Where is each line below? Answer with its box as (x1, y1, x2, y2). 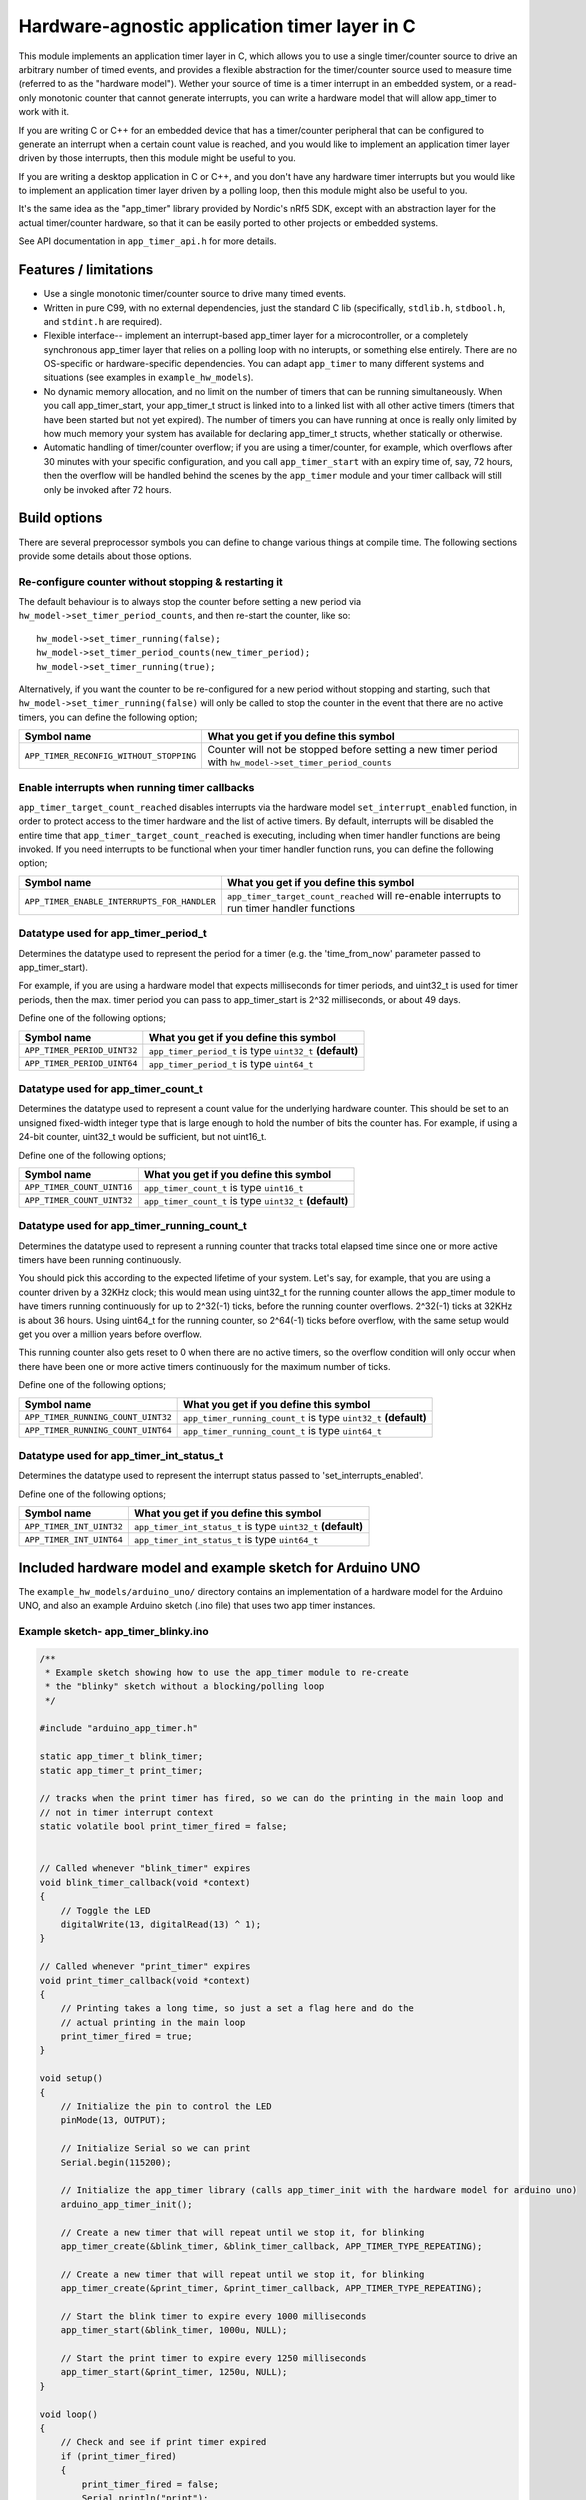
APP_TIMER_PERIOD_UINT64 (24, 1058, 138, 1069)
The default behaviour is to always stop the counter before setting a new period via (18, 596, 362, 608)
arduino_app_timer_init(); (60, 2198, 194, 2210)
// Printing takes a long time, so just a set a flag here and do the (60, 2003, 415, 2014)
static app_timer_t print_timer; (39, 1765, 204, 1776)
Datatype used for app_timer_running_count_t (18, 1219, 247, 1233)
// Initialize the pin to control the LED (60, 2101, 272, 2112)
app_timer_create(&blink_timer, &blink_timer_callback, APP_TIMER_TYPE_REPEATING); (60, 2240, 483, 2252)
